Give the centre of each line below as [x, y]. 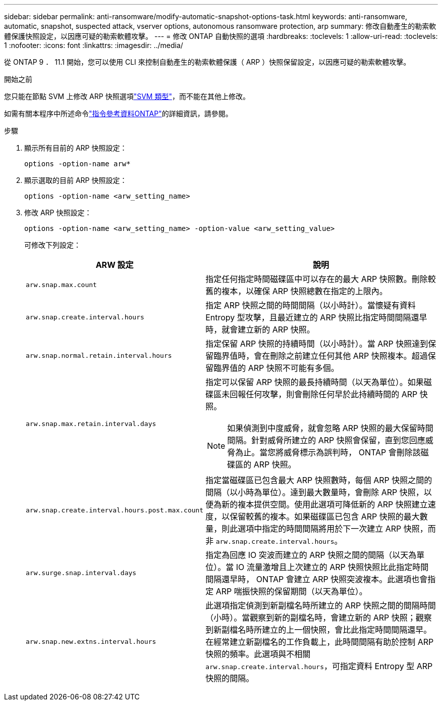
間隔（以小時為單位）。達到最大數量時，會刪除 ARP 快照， [315, 492]
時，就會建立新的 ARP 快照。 [260, 330]
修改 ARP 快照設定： [58, 213]
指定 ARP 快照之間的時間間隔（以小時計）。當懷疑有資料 [311, 305]
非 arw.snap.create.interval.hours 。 [274, 541]
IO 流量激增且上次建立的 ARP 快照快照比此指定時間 [332, 567]
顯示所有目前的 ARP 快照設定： [76, 148]
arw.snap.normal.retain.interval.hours [99, 355]
